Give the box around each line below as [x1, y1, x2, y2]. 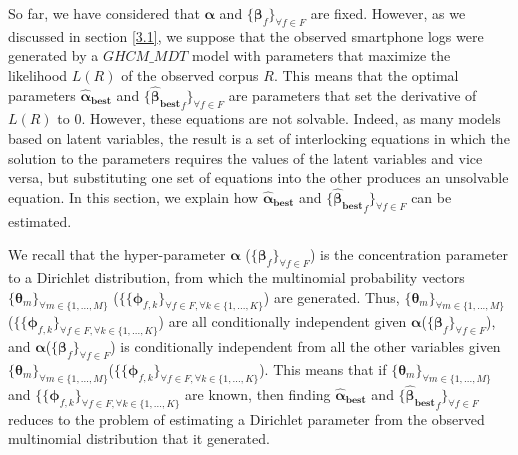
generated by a [8, 45, 99, 66]
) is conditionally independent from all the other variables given [110, 336, 501, 357]
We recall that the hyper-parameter [8, 244, 226, 265]
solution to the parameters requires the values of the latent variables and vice [8, 147, 483, 168]
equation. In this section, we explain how [8, 186, 259, 207]
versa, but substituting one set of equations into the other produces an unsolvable [8, 167, 509, 188]
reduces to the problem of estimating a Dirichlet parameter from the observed [8, 408, 485, 429]
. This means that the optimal [273, 64, 459, 85]
